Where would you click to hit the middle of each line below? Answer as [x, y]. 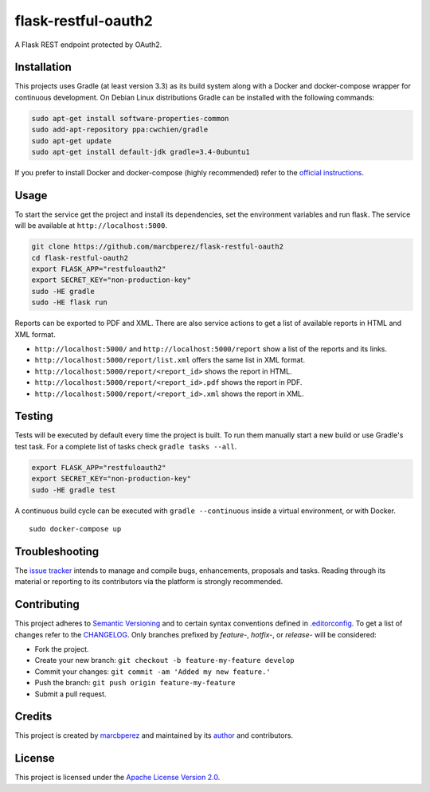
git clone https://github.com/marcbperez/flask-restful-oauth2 [158, 247]
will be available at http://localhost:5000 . [91, 225]
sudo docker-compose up [75, 529]
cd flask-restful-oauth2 [80, 258]
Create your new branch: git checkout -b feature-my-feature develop [164, 661]
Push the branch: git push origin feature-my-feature [135, 683]
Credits [33, 717]
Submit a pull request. [70, 694]
